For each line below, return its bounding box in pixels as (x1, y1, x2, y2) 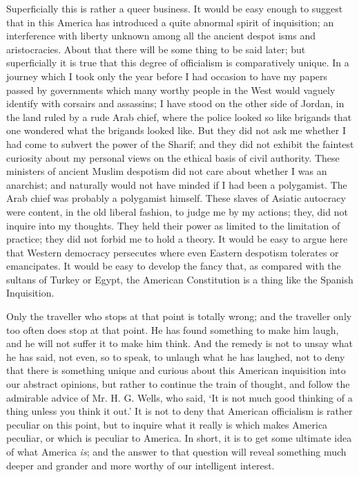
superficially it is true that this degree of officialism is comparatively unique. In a (6, 55, 349, 70)
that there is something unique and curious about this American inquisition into (6, 363, 346, 377)
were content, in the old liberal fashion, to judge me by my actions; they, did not (6, 204, 348, 218)
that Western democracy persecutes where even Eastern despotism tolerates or (6, 245, 339, 259)
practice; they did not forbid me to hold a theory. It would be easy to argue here (6, 232, 348, 246)
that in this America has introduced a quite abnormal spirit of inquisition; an (6, 15, 334, 29)
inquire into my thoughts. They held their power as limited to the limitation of (6, 218, 340, 232)
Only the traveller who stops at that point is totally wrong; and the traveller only (6, 309, 352, 324)
